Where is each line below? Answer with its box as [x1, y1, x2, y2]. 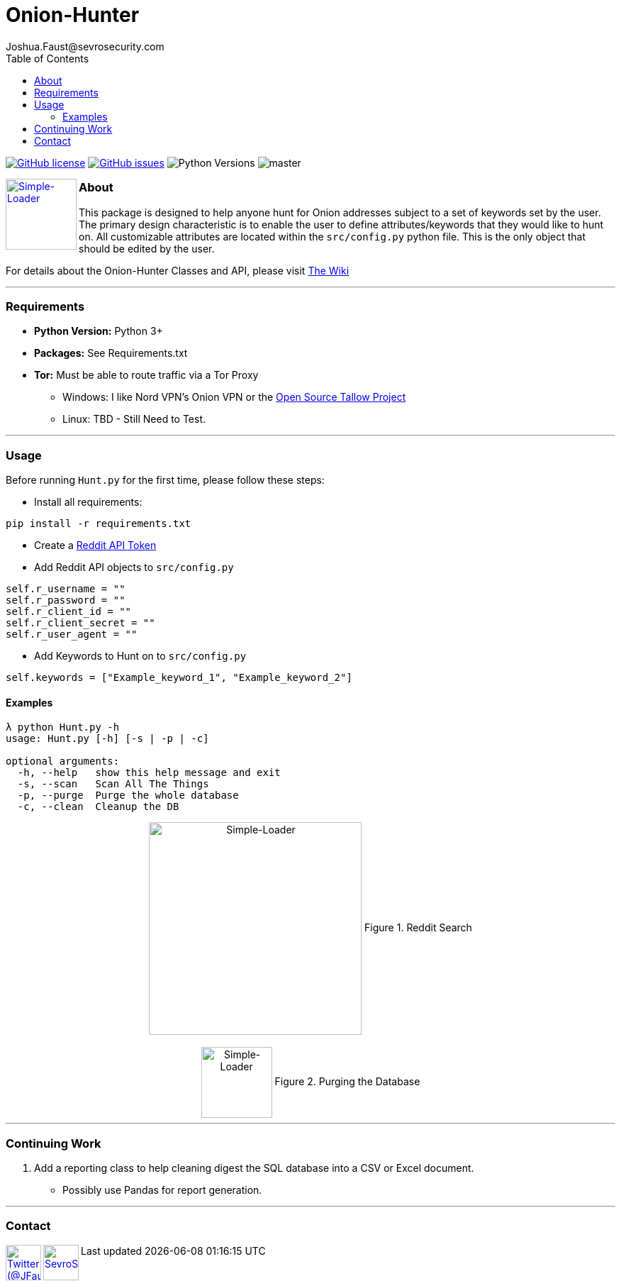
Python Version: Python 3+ [34, 325, 163, 338]
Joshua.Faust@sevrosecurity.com [6, 40, 164, 52]
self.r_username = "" [6, 583, 125, 594]
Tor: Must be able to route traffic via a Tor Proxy [34, 369, 259, 382]
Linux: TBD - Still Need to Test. [62, 413, 206, 426]
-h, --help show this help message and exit [17, 767, 281, 779]
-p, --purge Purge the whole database [17, 789, 239, 802]
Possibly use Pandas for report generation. [62, 1183, 262, 1196]
